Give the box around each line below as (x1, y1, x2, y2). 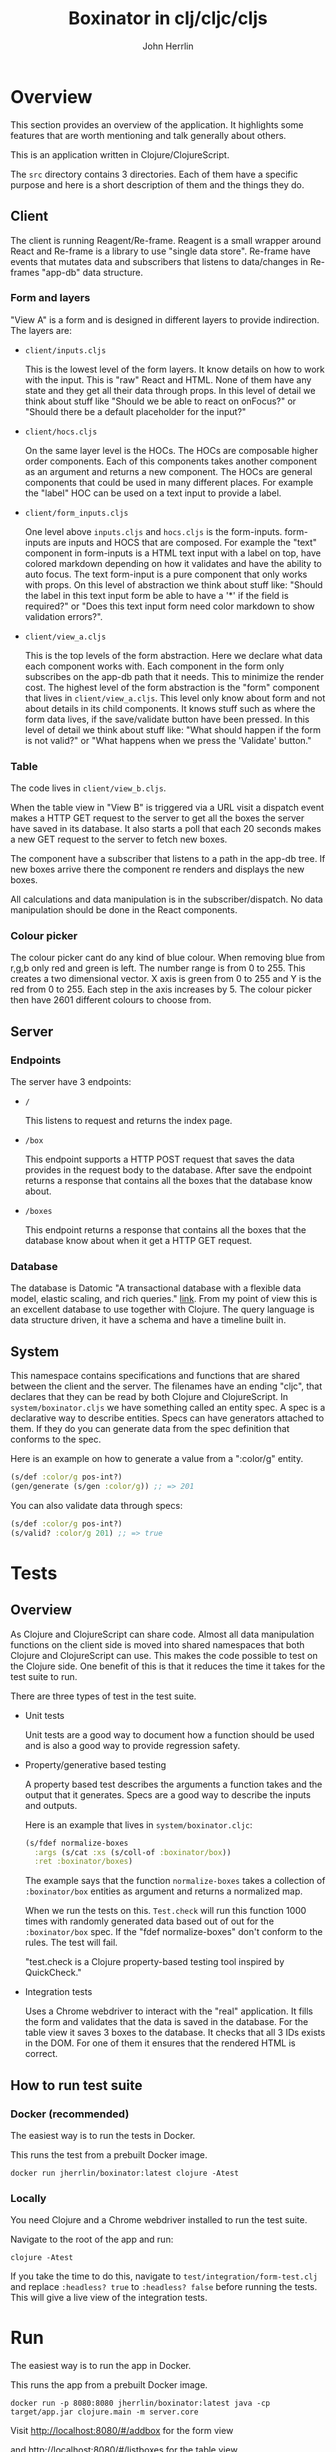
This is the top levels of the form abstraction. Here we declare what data (24, 649, 323, 661)
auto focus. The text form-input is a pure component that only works (24, 568, 308, 580)
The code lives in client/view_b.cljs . (10, 782, 167, 794)
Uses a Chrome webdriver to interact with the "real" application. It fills (24, 2005, 313, 2017)
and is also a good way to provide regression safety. (24, 1739, 241, 1751)
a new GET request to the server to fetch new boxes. (10, 833, 228, 846)
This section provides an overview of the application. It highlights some (10, 118, 304, 131)
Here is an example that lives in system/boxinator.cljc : (24, 1818, 253, 1831)
